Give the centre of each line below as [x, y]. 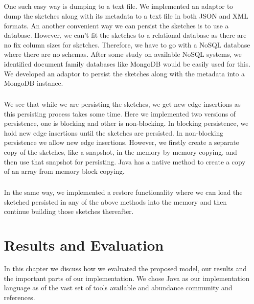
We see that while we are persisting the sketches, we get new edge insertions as [122, 104]
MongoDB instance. [34, 83]
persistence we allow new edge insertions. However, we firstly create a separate [122, 142]
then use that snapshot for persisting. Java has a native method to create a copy [125, 161]
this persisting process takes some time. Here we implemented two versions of [120, 113]
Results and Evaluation [84, 245]
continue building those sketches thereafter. [69, 211]
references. [20, 297]
